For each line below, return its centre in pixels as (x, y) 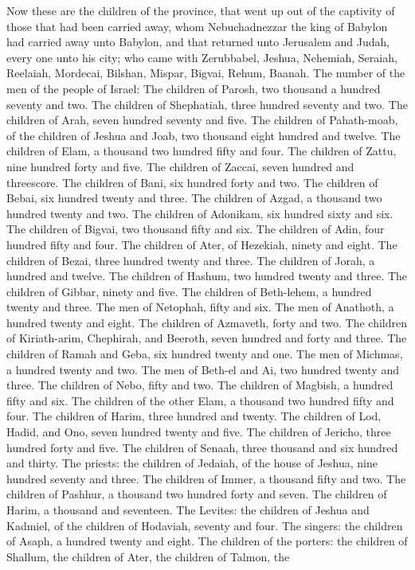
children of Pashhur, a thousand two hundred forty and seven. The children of (197, 494)
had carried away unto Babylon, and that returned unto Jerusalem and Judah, (198, 42)
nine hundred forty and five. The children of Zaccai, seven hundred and (180, 166)
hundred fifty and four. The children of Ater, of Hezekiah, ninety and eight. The (202, 244)
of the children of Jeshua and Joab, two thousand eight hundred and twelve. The (204, 135)
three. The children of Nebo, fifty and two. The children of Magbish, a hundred (200, 385)
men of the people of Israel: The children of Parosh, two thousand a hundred (194, 88)
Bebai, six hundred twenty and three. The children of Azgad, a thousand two (194, 198)
